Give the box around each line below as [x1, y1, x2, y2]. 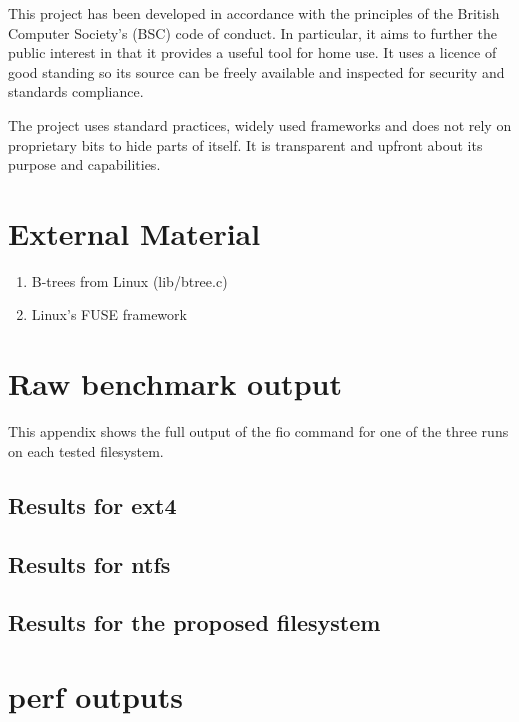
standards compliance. [8, 81, 144, 102]
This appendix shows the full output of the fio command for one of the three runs [8, 421, 509, 442]
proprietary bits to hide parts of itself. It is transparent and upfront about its [8, 134, 483, 155]
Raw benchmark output [8, 363, 342, 404]
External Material [8, 212, 261, 253]
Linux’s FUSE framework [31, 304, 187, 325]
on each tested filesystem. [8, 440, 164, 461]
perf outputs [8, 675, 183, 716]
